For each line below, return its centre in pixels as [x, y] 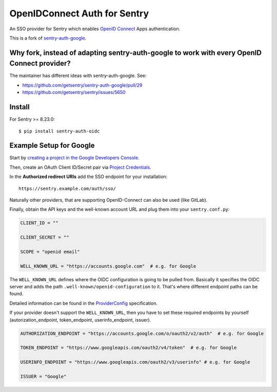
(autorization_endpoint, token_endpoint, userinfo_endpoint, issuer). [80, 320]
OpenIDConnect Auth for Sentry [79, 13]
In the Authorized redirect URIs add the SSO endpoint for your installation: [88, 177]
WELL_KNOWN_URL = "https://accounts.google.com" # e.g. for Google [108, 266]
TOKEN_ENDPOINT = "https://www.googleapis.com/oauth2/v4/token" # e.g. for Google [128, 348]
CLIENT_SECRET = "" [45, 238]
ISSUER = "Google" [43, 376]
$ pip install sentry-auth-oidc [59, 131]
